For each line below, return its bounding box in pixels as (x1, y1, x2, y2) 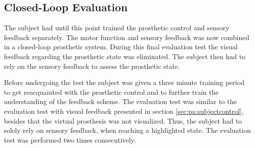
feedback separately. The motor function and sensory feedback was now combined (4, 32, 250, 42)
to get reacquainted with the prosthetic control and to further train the (4, 86, 219, 97)
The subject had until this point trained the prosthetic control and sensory (4, 22, 229, 33)
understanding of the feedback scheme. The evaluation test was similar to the (4, 96, 237, 106)
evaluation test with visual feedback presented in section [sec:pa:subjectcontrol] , (4, 106, 244, 116)
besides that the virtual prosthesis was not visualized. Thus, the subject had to (4, 115, 242, 126)
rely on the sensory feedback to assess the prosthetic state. (4, 61, 180, 71)
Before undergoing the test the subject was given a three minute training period (4, 77, 245, 87)
